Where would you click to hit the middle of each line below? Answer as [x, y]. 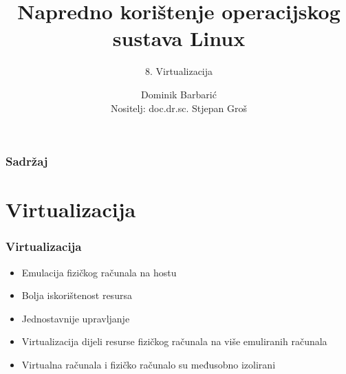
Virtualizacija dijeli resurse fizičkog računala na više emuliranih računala [174, 341]
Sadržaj [27, 161]
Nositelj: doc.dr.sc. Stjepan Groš [179, 108]
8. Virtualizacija [179, 71]
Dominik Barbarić [179, 94]
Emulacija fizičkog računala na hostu [99, 272]
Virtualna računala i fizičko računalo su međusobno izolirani [149, 364]
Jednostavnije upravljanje [76, 318]
